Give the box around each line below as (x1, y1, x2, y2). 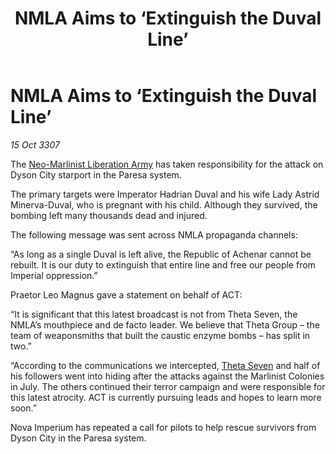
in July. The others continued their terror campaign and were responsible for (10, 380, 326, 392)
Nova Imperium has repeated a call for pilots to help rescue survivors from (10, 421, 317, 433)
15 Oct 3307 (10, 138, 60, 151)
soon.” (10, 402, 37, 414)
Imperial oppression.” (10, 269, 98, 281)
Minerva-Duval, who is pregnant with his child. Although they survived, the (10, 198, 318, 211)
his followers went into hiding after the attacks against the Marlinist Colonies (10, 370, 325, 382)
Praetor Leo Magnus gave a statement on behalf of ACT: (10, 288, 243, 301)
